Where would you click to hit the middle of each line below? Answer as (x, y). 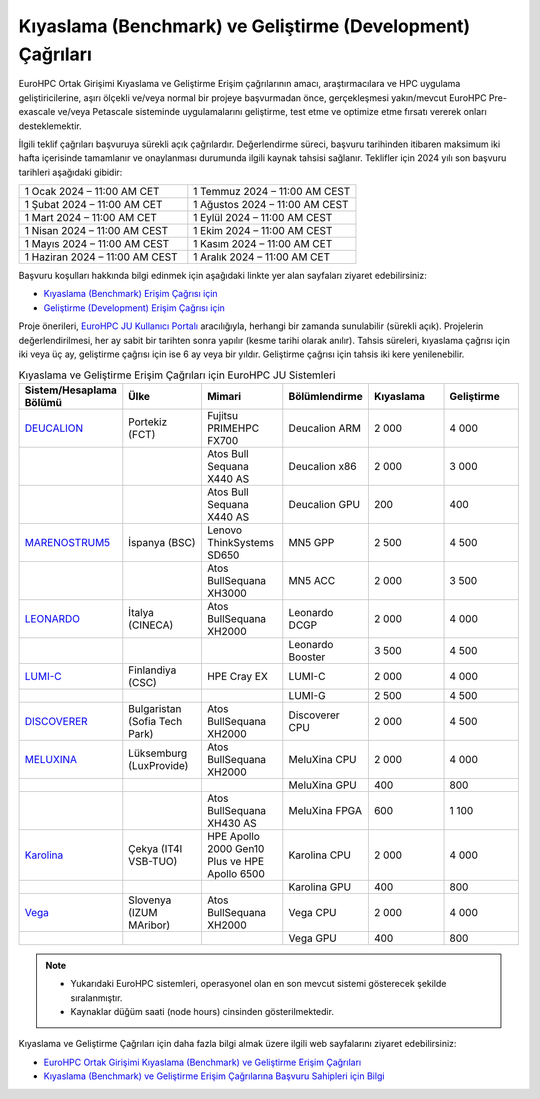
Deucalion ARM (325, 428)
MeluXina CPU (322, 759)
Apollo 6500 (235, 873)
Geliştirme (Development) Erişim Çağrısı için (134, 307)
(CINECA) (151, 625)
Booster (307, 657)
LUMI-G (307, 695)
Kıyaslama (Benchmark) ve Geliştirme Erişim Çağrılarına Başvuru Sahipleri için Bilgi (214, 1076)
